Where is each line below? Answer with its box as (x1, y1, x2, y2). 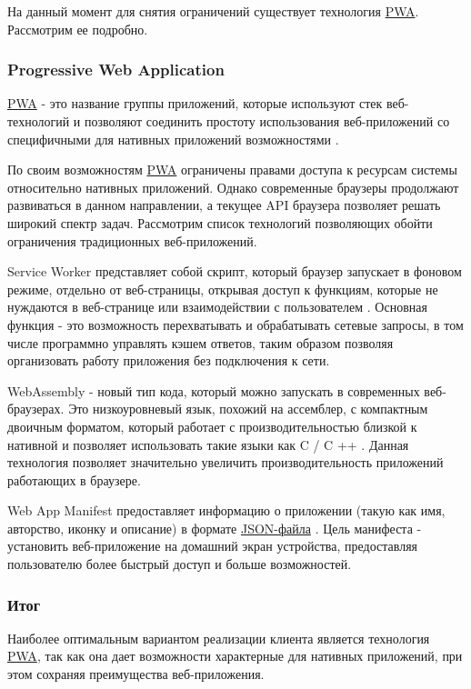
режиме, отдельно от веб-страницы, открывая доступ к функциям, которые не (7, 279, 438, 298)
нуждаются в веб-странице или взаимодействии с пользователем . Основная (7, 297, 427, 316)
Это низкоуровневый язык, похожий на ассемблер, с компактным (68, 399, 428, 418)
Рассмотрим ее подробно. (7, 19, 148, 38)
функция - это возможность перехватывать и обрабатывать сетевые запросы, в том (7, 315, 464, 334)
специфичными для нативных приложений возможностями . (7, 129, 339, 148)
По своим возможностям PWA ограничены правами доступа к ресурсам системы (7, 160, 457, 179)
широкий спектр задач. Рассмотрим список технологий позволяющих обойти (7, 213, 433, 232)
